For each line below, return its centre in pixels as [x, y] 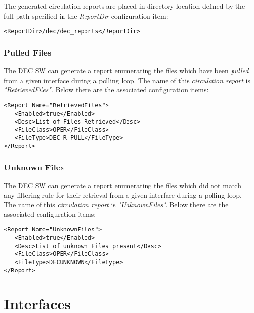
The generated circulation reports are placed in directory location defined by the [125, 6]
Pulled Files [28, 52]
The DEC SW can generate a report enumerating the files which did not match [123, 185]
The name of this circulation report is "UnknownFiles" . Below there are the [116, 204]
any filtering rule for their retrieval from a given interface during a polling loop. [123, 195]
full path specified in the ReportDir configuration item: [86, 15]
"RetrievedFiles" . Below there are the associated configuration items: [106, 90]
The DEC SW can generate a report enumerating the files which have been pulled [126, 71]
